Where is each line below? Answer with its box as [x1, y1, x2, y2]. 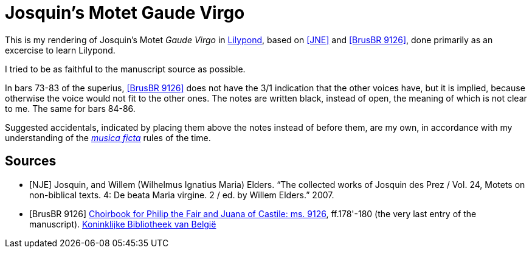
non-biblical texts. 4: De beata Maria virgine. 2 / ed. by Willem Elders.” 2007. [29, 189, 334, 200]
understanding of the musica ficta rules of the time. [5, 132, 211, 143]
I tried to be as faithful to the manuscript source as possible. [5, 63, 246, 74]
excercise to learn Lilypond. [5, 44, 116, 55]
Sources [5, 153, 57, 169]
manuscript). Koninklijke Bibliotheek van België [29, 218, 216, 229]
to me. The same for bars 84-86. [5, 103, 136, 114]
